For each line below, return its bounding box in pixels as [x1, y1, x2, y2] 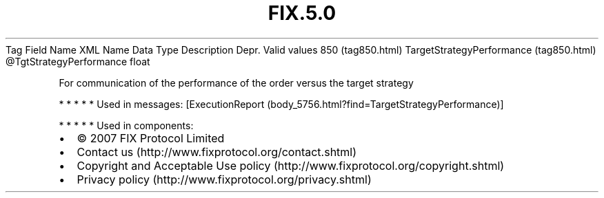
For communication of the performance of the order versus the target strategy [59, 76, 414, 89]
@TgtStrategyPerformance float [6, 55, 150, 67]
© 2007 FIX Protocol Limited [77, 131, 225, 145]
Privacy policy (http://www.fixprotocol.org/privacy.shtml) [77, 172, 372, 186]
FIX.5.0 [268, 1, 336, 25]
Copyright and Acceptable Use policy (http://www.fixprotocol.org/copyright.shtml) [77, 158, 505, 173]
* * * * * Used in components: [59, 119, 194, 131]
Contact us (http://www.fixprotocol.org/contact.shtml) [77, 144, 357, 159]
